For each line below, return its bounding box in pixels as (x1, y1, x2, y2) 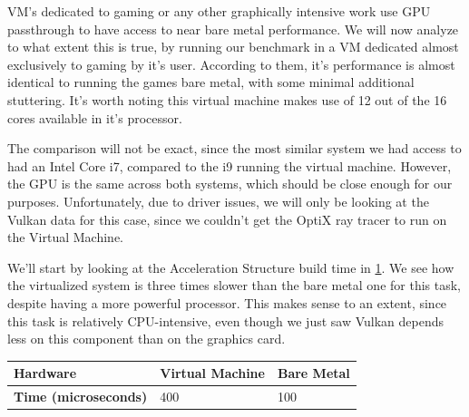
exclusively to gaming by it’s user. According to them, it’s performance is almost (7, 54, 455, 73)
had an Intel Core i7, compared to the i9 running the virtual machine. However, (7, 156, 452, 175)
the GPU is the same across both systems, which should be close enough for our (7, 174, 453, 193)
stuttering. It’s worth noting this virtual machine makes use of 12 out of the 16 (7, 90, 447, 109)
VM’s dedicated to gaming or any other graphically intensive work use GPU (7, 2, 431, 20)
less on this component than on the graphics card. (7, 329, 286, 348)
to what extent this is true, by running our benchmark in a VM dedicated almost (7, 37, 459, 56)
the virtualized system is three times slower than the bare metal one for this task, (7, 276, 462, 295)
